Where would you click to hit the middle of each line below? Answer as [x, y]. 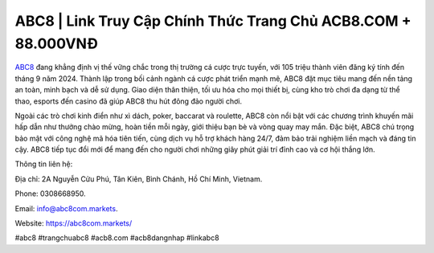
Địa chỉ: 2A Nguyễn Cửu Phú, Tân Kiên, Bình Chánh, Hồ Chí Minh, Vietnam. [139, 179]
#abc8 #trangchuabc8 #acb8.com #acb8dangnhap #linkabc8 [117, 238]
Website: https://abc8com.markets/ [74, 223]
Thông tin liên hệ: [44, 164]
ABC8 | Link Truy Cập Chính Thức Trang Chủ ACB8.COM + [213, 21]
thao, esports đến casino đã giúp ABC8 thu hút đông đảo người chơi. [129, 101]
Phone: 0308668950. [50, 194]
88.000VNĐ [56, 43]
